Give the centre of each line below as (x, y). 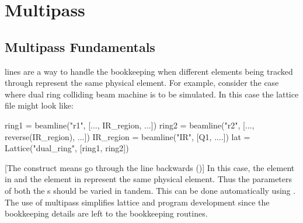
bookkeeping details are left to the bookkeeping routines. (106, 213)
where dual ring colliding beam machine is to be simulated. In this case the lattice (152, 94)
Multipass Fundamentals (80, 46)
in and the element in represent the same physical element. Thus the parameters (149, 179)
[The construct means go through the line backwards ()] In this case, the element (150, 167)
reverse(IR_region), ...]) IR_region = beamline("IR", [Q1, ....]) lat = (128, 136)
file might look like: (39, 105)
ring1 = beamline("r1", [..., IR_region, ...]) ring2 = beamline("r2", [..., (130, 125)
